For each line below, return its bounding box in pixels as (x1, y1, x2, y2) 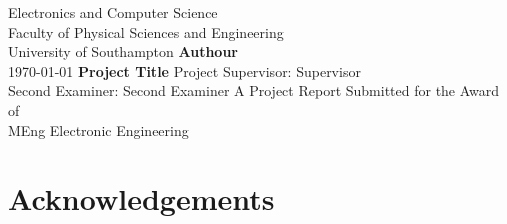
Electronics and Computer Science (8, 2, 218, 22)
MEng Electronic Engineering (8, 119, 189, 140)
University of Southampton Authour (8, 41, 238, 62)
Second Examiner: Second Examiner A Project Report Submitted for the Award (8, 80, 500, 101)
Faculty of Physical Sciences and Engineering (8, 21, 284, 42)
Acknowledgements (8, 178, 275, 219)
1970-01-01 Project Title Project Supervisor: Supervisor (8, 60, 361, 81)
